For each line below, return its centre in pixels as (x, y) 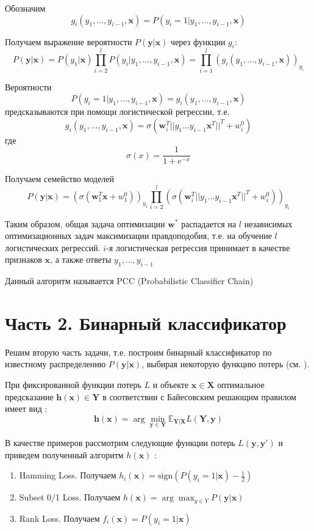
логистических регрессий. (53, 247)
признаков (23, 259)
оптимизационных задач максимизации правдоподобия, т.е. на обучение (138, 236)
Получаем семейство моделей (60, 179)
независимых (268, 223)
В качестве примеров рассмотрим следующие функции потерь (120, 442)
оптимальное (241, 384)
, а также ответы (81, 259)
